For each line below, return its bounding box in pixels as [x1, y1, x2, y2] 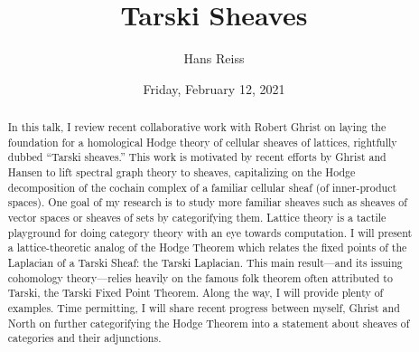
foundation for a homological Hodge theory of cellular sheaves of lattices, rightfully [7, 134, 397, 149]
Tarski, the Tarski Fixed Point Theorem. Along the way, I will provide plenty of [7, 285, 384, 300]
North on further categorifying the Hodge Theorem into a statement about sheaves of [7, 315, 410, 330]
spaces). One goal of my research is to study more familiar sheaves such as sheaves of [7, 195, 407, 210]
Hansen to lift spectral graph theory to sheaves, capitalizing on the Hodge [7, 165, 356, 180]
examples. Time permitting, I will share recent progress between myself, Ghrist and [7, 300, 400, 315]
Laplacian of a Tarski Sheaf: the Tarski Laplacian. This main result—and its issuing [7, 255, 403, 271]
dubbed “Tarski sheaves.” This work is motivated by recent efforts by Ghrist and [7, 149, 386, 165]
